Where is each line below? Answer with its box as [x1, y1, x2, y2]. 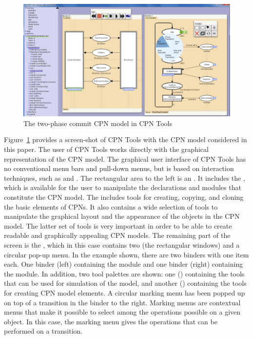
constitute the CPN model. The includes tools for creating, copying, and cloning [4, 191, 244, 202]
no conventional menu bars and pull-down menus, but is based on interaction [4, 163, 234, 173]
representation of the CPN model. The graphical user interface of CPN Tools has [4, 153, 246, 164]
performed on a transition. [4, 326, 83, 336]
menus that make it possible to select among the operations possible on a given [4, 307, 241, 317]
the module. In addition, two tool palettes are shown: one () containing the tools [4, 268, 245, 278]
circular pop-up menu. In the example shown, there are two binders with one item [4, 249, 249, 259]
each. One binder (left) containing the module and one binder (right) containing [4, 259, 243, 269]
